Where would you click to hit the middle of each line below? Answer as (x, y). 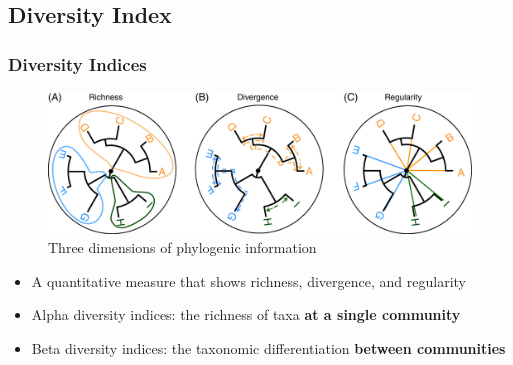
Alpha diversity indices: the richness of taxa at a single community (246, 314)
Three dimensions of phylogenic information (182, 247)
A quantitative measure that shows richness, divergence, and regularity (248, 280)
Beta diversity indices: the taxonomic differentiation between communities (268, 347)
